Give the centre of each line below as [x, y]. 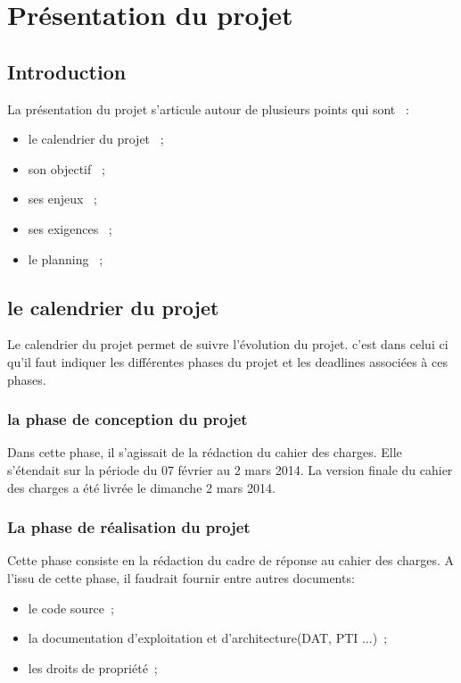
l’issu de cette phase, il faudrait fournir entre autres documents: [181, 577]
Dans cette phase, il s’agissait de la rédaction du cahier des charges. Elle [205, 452]
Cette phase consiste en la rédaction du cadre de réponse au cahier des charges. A [231, 560]
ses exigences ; [70, 228]
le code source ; [71, 608]
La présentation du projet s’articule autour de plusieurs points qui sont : [208, 108]
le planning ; [66, 258]
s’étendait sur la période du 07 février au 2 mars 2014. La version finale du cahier [230, 469]
